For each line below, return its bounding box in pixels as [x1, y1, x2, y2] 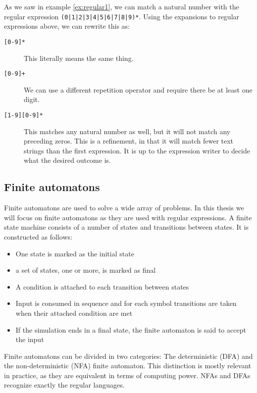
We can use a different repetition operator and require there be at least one [24, 84, 253, 95]
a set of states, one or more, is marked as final [15, 265, 156, 275]
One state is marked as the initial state [15, 248, 134, 258]
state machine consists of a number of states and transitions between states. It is [4, 222, 249, 232]
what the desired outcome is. [24, 155, 111, 165]
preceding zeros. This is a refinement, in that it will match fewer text [24, 136, 234, 146]
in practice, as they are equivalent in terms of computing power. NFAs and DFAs [4, 370, 251, 380]
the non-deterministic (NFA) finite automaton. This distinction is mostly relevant [4, 360, 252, 371]
